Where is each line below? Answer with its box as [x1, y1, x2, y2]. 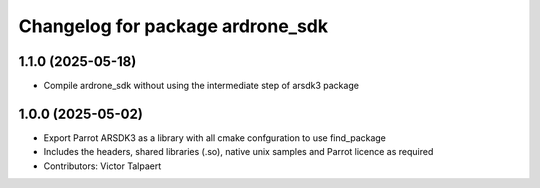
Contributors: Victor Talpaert [43, 160, 162, 172]
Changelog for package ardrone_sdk [18, 15, 329, 37]
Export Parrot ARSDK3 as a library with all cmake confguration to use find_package [43, 131, 387, 144]
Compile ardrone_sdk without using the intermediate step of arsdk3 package [43, 80, 360, 92]
